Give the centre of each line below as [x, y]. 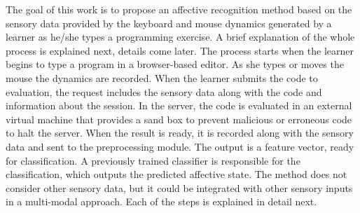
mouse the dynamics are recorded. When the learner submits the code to [162, 77]
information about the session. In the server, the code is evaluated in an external [179, 105]
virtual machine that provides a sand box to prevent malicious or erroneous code [179, 119]
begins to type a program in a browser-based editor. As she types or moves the [175, 64]
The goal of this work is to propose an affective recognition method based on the [179, 9]
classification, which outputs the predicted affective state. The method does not [176, 174]
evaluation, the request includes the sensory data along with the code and [164, 91]
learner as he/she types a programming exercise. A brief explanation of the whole [180, 37]
